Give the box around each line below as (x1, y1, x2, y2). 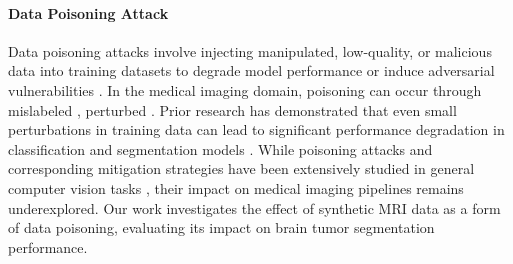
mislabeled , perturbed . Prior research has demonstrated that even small (8, 99, 457, 120)
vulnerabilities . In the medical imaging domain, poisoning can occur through (8, 79, 482, 100)
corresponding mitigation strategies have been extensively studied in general (8, 158, 475, 179)
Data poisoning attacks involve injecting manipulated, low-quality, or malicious (8, 40, 492, 61)
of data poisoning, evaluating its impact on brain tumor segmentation (8, 217, 435, 238)
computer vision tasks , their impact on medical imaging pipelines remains (8, 177, 464, 198)
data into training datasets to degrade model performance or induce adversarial (8, 60, 495, 81)
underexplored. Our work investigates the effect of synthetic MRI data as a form (8, 197, 501, 218)
